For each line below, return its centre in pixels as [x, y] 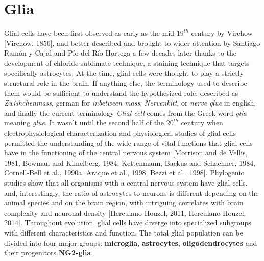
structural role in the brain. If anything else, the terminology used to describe [126, 83]
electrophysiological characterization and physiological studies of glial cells [120, 133]
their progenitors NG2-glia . [49, 253]
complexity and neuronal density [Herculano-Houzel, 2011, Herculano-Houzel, [125, 212]
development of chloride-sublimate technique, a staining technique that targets [127, 62]
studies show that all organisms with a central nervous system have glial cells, [126, 183]
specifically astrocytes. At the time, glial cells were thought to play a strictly [124, 73]
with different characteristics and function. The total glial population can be [124, 232]
